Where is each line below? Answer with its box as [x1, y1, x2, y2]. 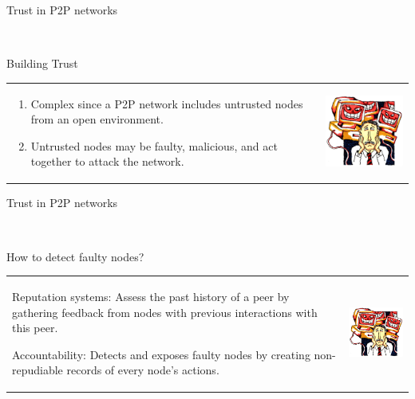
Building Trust [6, 55, 78, 72]
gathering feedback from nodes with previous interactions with [12, 303, 318, 320]
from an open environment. [30, 111, 164, 127]
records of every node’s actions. [66, 362, 219, 378]
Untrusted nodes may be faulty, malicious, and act [30, 137, 278, 154]
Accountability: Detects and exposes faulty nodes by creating [12, 346, 310, 362]
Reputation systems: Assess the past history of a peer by [12, 288, 290, 304]
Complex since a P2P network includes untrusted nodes [30, 95, 303, 111]
